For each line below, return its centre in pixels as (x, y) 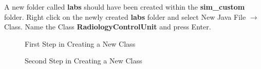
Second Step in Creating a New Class (83, 61)
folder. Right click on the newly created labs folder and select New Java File (125, 16)
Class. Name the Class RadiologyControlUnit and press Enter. (108, 27)
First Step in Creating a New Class (80, 43)
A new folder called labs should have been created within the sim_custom (125, 7)
